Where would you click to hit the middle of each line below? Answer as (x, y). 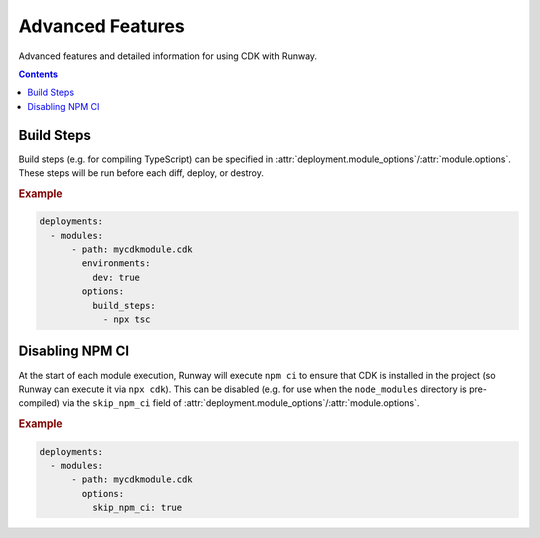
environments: (116, 263)
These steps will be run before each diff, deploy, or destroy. (141, 173)
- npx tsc (126, 319)
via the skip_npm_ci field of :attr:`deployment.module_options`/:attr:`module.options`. (240, 403)
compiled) (39, 403)
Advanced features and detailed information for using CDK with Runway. (168, 56)
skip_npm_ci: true (137, 508)
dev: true (115, 277)
